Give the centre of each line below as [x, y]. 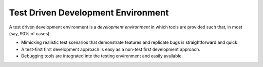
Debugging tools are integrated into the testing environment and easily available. [102, 56]
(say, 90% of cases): [30, 33]
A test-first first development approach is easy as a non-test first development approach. [111, 49]
